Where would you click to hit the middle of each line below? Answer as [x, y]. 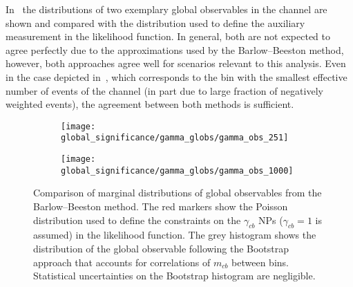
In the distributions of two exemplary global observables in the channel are [166, 9]
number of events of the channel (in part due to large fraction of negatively [164, 90]
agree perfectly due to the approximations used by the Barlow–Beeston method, [175, 49]
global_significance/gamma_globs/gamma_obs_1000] [177, 170]
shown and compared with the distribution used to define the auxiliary [155, 22]
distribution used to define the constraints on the [137, 220]
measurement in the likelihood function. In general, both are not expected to [168, 36]
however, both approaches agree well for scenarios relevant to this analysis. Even [176, 63]
